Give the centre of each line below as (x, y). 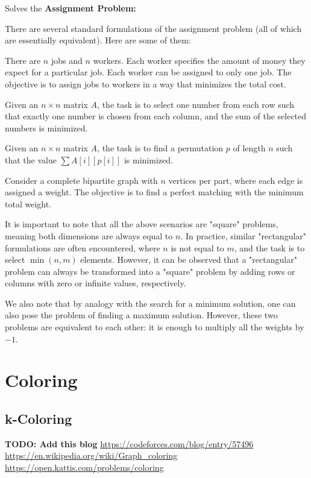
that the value (31, 159)
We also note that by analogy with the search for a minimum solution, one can (150, 303)
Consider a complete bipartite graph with (81, 180)
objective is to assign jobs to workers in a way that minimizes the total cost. (146, 83)
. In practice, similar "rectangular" (243, 235)
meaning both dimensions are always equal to (89, 235)
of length (249, 148)
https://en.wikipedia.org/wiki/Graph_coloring (91, 455)
